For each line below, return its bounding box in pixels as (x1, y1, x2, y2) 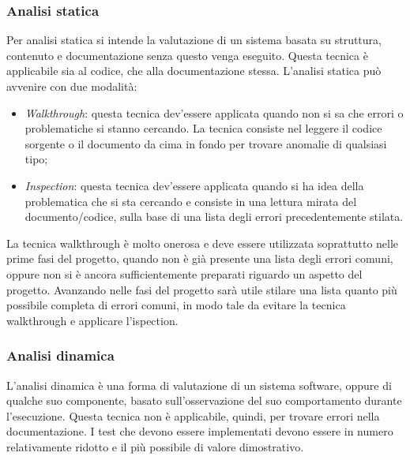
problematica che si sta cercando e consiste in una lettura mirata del (24, 193, 357, 209)
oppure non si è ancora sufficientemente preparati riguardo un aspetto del (6, 265, 363, 282)
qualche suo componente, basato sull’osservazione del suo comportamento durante (6, 392, 402, 409)
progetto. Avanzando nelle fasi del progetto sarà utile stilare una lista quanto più (6, 281, 397, 297)
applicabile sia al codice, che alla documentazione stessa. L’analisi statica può (6, 62, 382, 79)
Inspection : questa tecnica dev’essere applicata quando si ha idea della (24, 177, 364, 193)
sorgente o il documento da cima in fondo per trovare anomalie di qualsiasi (24, 135, 387, 151)
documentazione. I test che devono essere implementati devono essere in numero (6, 423, 393, 439)
